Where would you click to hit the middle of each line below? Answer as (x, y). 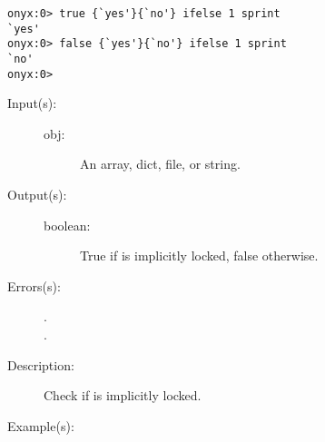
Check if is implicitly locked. (123, 395)
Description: (41, 364)
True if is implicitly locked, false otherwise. (199, 255)
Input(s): (32, 103)
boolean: (67, 225)
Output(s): (37, 195)
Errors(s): (34, 285)
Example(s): (41, 425)
